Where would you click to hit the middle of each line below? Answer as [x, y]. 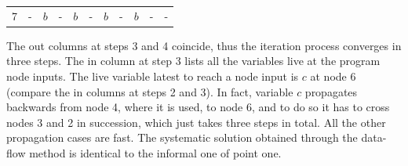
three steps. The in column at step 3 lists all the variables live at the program [193, 61]
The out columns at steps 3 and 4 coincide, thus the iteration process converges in [204, 45]
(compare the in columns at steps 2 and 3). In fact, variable [150, 91]
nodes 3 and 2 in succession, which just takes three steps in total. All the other [196, 122]
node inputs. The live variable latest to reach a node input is [153, 76]
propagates [331, 91]
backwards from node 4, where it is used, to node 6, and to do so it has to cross [198, 107]
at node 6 [333, 76]
